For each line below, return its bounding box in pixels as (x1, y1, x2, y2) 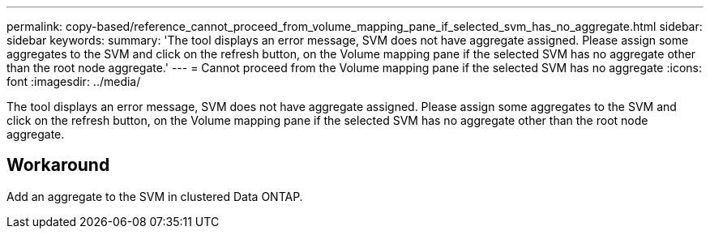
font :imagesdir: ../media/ (6, 75, 141, 88)
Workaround (6, 155, 110, 176)
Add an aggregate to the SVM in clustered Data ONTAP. (6, 189, 303, 203)
